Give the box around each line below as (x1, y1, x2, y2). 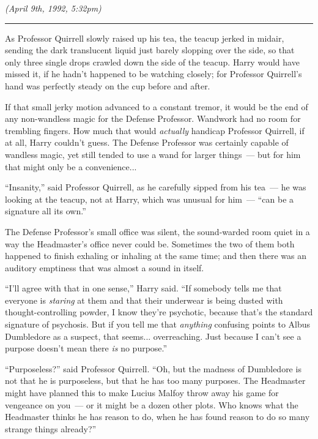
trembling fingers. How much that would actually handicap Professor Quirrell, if (5, 124, 305, 137)
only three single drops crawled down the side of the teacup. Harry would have (5, 55, 300, 68)
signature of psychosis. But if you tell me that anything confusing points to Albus (5, 318, 311, 331)
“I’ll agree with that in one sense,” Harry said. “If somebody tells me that (5, 282, 282, 295)
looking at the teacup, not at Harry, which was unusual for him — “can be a (5, 192, 294, 205)
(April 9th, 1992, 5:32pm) (5, 2, 102, 14)
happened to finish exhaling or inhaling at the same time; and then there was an (5, 249, 307, 262)
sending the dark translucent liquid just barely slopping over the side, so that (5, 43, 295, 56)
